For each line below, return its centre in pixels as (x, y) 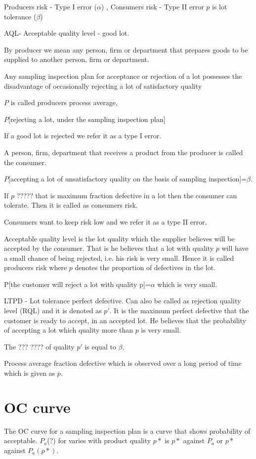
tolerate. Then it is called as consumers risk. (71, 205)
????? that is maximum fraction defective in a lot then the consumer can (127, 195)
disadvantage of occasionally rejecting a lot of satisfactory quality (103, 86)
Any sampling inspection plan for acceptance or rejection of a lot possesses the (123, 76)
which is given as (30, 373)
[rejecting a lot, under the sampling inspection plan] (87, 119)
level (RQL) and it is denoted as (53, 311)
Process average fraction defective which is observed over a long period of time (123, 363)
